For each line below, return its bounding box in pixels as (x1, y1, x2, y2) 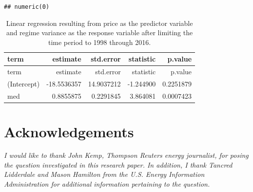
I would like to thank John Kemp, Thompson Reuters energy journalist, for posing (4, 150, 249, 160)
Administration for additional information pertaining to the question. (4, 178, 210, 189)
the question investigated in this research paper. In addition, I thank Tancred (4, 159, 233, 170)
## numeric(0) (4, 3, 50, 10)
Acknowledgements (4, 122, 134, 142)
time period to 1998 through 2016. (48, 37, 151, 47)
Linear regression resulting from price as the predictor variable (6, 18, 193, 28)
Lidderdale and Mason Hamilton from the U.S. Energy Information (4, 169, 205, 179)
